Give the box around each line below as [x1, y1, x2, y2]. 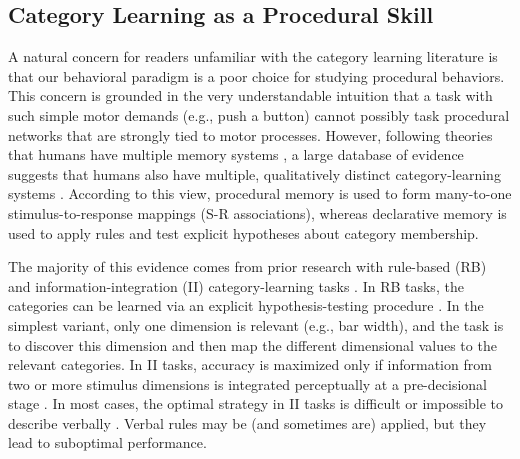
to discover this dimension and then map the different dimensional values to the [8, 334, 497, 355]
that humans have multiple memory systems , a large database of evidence [8, 144, 464, 165]
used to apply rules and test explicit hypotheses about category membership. [8, 222, 479, 243]
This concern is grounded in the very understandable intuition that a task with [8, 85, 493, 106]
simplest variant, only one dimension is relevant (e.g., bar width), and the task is [8, 314, 504, 335]
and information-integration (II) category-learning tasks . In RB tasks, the [8, 275, 464, 296]
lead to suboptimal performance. [8, 432, 207, 453]
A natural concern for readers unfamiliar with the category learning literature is [8, 46, 498, 67]
